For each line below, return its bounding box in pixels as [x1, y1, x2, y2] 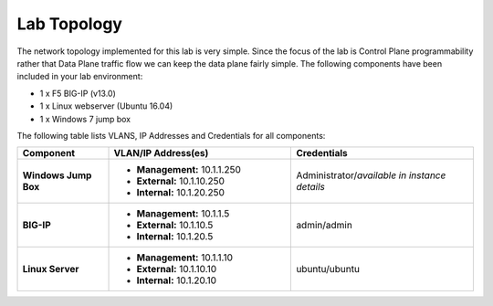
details [296, 181, 326, 194]
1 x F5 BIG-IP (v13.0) [39, 88, 116, 99]
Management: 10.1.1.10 [136, 251, 233, 264]
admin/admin [296, 219, 353, 232]
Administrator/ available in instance [296, 169, 446, 182]
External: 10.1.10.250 [136, 174, 226, 187]
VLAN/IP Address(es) [113, 147, 209, 160]
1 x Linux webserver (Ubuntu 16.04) [39, 100, 173, 111]
